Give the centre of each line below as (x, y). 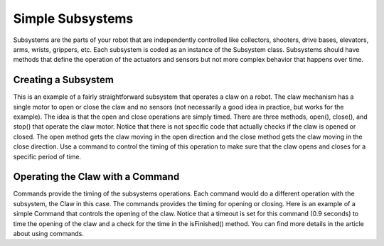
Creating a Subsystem (63, 80)
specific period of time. (47, 156)
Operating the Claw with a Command (96, 177)
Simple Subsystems (73, 18)
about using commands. (49, 234)
